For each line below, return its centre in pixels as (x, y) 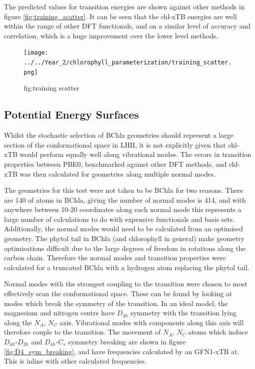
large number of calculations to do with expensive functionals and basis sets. (119, 219)
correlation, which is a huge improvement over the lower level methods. (111, 35)
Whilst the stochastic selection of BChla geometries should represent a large (119, 135)
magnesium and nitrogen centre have (59, 313)
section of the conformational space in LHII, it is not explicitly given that (115, 144)
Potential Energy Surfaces (72, 114)
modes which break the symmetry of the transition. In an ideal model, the (116, 303)
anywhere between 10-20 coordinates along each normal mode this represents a (123, 209)
